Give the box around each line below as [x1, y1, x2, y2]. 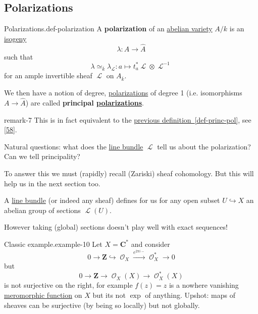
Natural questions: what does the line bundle [4, 141, 143, 151]
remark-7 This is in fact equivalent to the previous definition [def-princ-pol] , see [4, 114, 251, 125]
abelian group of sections [4, 204, 81, 215]
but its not [92, 290, 126, 300]
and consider [131, 238, 170, 249]
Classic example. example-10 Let [4, 238, 102, 249]
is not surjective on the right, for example [4, 280, 133, 290]
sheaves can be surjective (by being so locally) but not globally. [4, 299, 200, 310]
